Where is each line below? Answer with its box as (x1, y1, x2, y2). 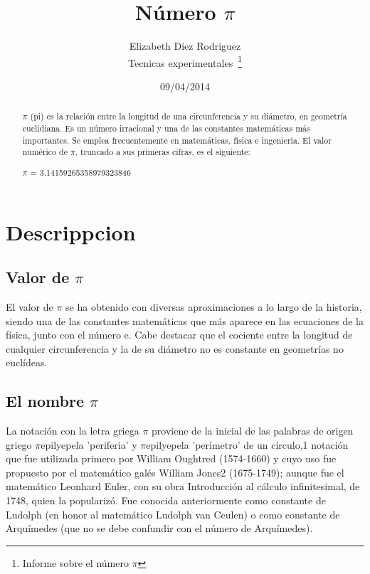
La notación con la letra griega (6, 423, 139, 438)
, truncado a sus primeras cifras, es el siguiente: (75, 146, 250, 158)
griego (6, 437, 32, 452)
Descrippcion (6, 217, 136, 246)
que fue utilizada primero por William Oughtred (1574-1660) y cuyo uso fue (6, 451, 337, 466)
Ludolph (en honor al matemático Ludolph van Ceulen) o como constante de (6, 506, 340, 521)
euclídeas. (6, 355, 48, 370)
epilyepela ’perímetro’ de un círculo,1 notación (146, 437, 349, 452)
